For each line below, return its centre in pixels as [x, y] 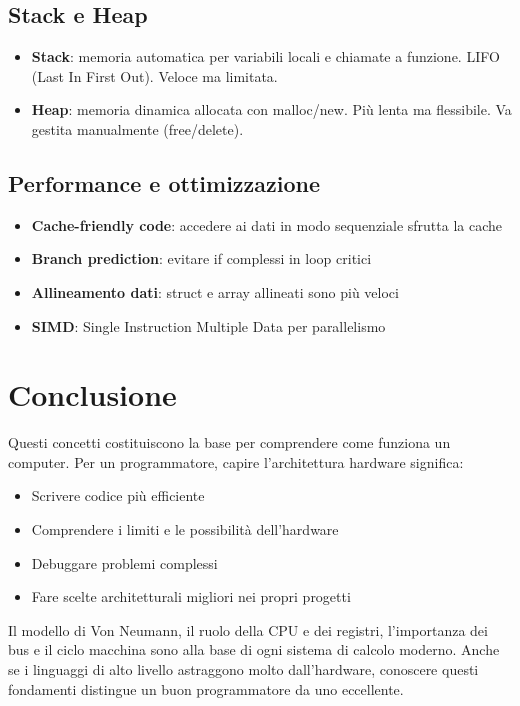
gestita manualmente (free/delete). [137, 128]
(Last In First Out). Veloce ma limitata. [154, 75]
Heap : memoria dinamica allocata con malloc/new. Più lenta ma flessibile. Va [271, 109]
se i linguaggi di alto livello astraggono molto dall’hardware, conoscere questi [243, 669]
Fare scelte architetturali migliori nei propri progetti [191, 596]
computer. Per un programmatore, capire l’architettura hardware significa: [236, 461]
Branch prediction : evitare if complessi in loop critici [201, 258]
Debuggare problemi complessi [124, 562]
